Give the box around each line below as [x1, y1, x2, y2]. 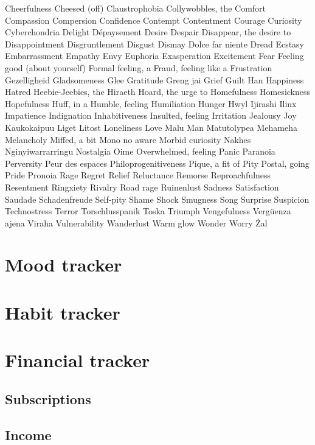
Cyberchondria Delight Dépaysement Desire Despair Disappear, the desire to [5, 26, 291, 38]
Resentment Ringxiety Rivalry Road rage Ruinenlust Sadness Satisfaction [5, 180, 279, 193]
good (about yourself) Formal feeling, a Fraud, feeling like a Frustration [5, 61, 272, 74]
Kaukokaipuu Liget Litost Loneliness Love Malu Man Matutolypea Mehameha [5, 121, 297, 133]
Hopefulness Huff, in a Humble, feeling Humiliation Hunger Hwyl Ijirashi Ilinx [5, 97, 297, 110]
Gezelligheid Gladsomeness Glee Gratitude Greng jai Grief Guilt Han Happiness [5, 73, 304, 86]
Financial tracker [5, 348, 150, 373]
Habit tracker [5, 300, 120, 324]
